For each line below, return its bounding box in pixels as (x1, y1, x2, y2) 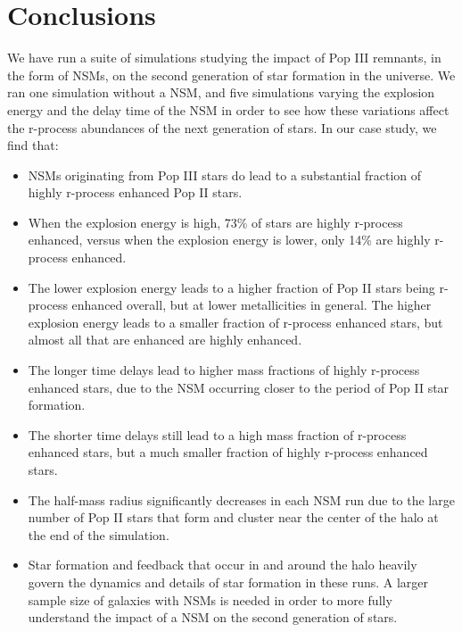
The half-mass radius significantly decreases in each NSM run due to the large (28, 490, 455, 509)
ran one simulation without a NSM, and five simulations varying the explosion (7, 83, 435, 102)
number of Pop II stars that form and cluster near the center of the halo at (28, 508, 439, 527)
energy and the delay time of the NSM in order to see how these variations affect (7, 100, 450, 119)
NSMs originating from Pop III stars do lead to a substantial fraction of (28, 165, 422, 184)
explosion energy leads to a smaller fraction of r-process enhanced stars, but (28, 312, 443, 331)
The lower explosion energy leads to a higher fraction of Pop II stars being (28, 278, 435, 296)
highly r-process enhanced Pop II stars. (28, 183, 243, 202)
